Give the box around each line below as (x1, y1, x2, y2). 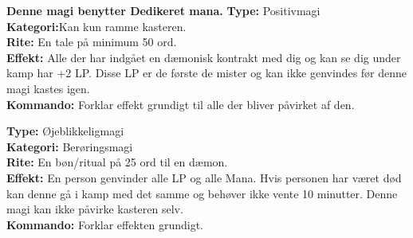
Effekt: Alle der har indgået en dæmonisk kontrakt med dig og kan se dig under (6, 49, 401, 65)
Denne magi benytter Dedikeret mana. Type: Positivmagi (6, 2, 321, 18)
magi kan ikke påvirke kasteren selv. (6, 201, 183, 217)
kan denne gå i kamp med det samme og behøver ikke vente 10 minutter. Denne (6, 185, 398, 201)
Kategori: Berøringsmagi (6, 138, 133, 154)
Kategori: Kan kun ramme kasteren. (6, 18, 187, 34)
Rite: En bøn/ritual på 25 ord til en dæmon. (6, 154, 228, 170)
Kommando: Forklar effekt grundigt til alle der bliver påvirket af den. (6, 96, 355, 112)
